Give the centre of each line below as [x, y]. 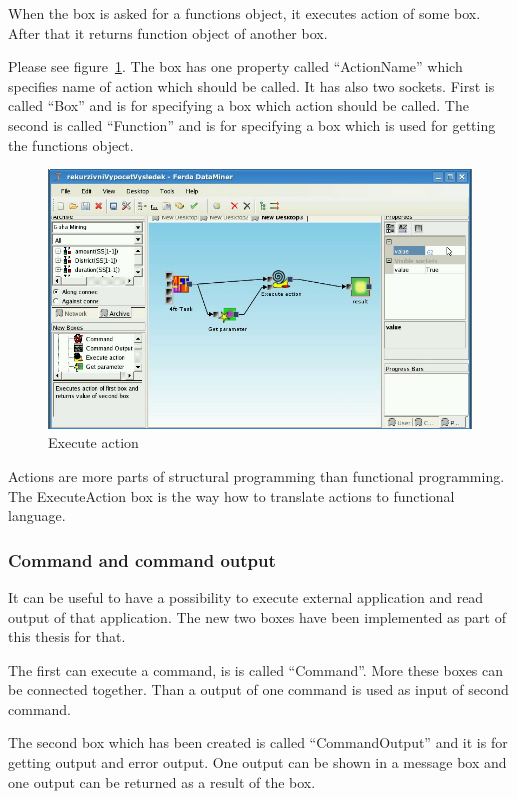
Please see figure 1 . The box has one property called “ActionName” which [235, 66]
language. [37, 515]
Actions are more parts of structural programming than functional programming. [256, 475]
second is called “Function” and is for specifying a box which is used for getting [252, 124]
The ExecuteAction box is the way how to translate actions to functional [231, 495]
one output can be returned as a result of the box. [162, 781]
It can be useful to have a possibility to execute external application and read [246, 596]
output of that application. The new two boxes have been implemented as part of [257, 616]
